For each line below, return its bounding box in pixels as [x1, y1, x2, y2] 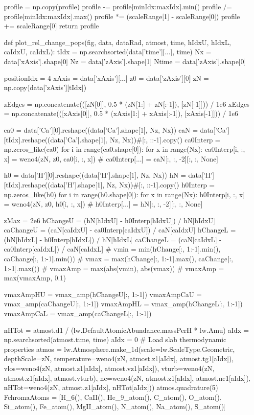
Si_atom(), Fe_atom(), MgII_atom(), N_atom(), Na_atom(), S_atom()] [4, 401, 226, 412]
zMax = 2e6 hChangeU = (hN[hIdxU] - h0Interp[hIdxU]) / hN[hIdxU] [4, 215, 215, 225]
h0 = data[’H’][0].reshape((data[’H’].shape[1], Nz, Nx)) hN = [4, 170, 186, 180]
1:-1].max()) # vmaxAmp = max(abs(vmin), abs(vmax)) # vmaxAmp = [4, 263, 224, 273]
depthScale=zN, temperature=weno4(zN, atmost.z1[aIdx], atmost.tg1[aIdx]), [4, 353, 234, 364]
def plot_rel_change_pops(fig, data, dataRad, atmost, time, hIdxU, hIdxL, [4, 37, 231, 47]
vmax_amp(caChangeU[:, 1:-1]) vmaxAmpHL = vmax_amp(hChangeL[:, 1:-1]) [4, 299, 243, 309]
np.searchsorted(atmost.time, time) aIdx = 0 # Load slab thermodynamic [4, 334, 227, 345]
